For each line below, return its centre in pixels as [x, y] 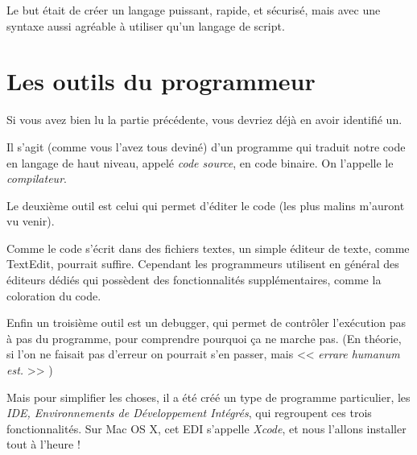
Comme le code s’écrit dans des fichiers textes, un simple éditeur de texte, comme [208, 248]
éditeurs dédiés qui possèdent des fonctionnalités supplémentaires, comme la [194, 280]
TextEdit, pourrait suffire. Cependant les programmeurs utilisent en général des [203, 264]
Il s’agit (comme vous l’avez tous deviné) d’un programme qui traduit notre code [206, 146]
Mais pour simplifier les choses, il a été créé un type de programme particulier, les [208, 397]
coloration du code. [54, 295]
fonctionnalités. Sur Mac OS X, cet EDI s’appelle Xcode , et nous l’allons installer [206, 428]
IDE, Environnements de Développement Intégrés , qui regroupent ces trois [189, 413]
